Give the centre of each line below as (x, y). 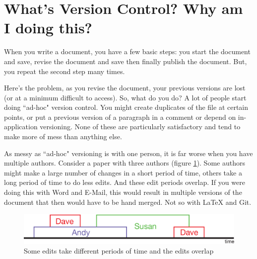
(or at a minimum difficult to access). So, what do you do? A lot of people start (125, 97)
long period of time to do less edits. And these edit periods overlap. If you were (125, 182)
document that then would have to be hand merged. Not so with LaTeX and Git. (128, 202)
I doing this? (48, 28)
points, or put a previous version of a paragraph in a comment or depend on (120, 117)
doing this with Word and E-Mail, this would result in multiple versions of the (123, 192)
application (21, 127)
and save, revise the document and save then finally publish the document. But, (126, 61)
